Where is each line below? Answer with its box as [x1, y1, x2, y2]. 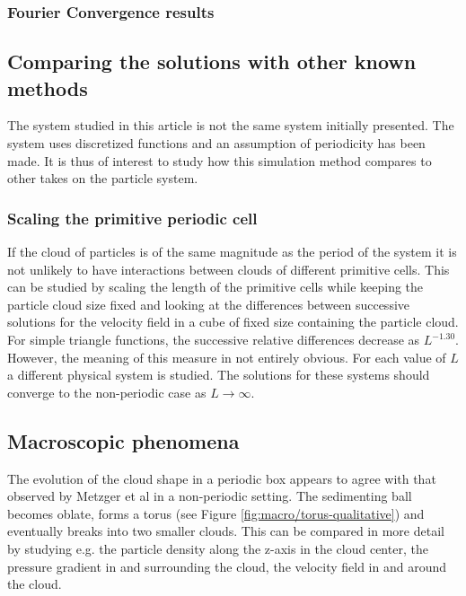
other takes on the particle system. [7, 169, 198, 188]
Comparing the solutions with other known [7, 48, 417, 75]
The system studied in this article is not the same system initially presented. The [7, 116, 454, 135]
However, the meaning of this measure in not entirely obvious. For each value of [7, 347, 446, 366]
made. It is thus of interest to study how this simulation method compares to [7, 151, 432, 170]
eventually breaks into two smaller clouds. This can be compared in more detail [7, 521, 444, 540]
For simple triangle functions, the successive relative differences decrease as [7, 330, 420, 348]
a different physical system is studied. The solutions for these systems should [7, 365, 430, 384]
